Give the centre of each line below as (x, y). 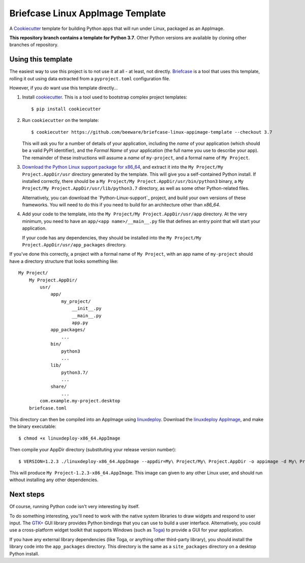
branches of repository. (34, 45)
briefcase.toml (48, 408)
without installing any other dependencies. (54, 480)
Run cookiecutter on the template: (60, 120)
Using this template (41, 59)
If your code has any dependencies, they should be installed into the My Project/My (112, 238)
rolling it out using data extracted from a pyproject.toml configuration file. (90, 78)
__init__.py (87, 308)
